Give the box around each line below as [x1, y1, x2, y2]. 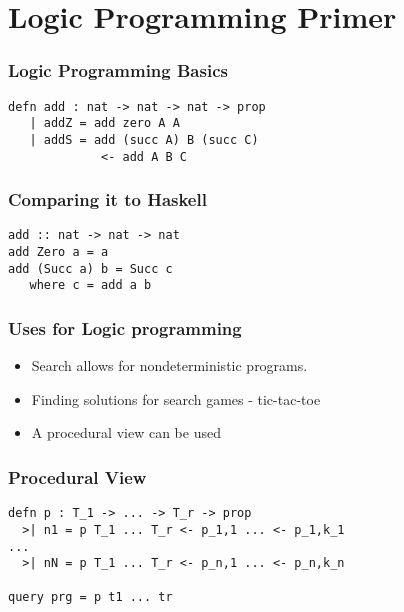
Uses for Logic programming [8, 315, 242, 340]
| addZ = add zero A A [29, 116, 180, 131]
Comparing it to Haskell [8, 187, 207, 212]
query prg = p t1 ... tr [8, 589, 173, 604]
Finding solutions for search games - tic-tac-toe [31, 388, 321, 409]
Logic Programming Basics [8, 58, 228, 83]
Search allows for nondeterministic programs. [31, 355, 308, 376]
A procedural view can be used [31, 422, 221, 443]
